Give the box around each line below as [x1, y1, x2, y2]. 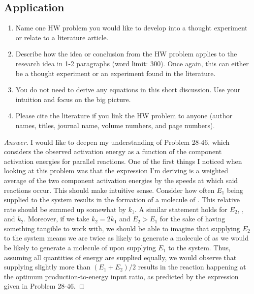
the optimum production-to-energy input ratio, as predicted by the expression [4, 271, 239, 281]
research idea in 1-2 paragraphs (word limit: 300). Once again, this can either [15, 58, 249, 68]
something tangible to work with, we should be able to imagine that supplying [4, 223, 240, 233]
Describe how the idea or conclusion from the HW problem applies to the [15, 49, 237, 59]
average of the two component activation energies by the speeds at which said [4, 175, 238, 185]
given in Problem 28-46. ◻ [4, 281, 85, 291]
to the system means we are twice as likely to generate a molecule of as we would [4, 233, 249, 243]
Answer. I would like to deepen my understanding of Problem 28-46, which [4, 136, 230, 147]
